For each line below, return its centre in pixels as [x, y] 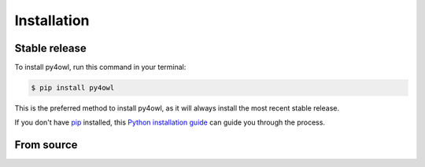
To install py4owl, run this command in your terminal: [100, 67]
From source [46, 145]
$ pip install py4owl [73, 88]
